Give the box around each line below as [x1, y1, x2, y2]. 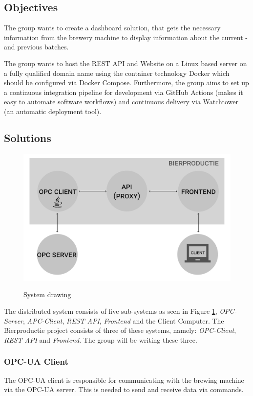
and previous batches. [4, 42, 69, 52]
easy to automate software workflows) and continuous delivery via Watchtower [4, 96, 238, 107]
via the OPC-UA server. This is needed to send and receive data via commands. [4, 384, 244, 395]
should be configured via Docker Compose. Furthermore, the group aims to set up [4, 77, 249, 88]
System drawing [23, 289, 71, 300]
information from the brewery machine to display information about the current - [4, 32, 248, 42]
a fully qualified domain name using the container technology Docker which [4, 68, 230, 78]
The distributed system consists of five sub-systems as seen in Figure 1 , [4, 305, 217, 316]
